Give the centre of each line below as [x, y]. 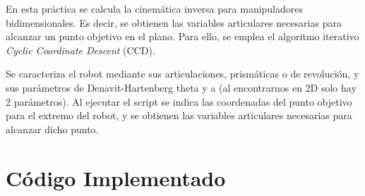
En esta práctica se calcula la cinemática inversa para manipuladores [155, 8]
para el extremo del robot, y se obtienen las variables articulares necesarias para [179, 115]
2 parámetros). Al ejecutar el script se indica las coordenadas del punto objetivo [179, 101]
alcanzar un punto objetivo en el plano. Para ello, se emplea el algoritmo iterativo [182, 36]
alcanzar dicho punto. [52, 129]
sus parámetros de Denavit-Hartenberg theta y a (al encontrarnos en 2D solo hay [181, 87]
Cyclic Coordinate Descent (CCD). [80, 50]
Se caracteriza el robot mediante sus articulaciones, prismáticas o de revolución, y [182, 74]
